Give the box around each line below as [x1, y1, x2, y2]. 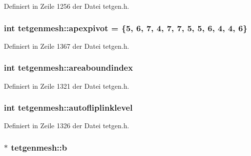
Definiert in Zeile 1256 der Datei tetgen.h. [4, 1, 129, 11]
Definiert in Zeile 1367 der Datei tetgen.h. [4, 40, 129, 51]
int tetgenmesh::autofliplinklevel [4, 101, 133, 114]
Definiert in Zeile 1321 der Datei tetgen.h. [4, 80, 129, 91]
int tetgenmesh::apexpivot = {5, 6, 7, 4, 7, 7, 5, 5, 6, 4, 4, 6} [4, 21, 248, 34]
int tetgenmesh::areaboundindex [4, 61, 133, 74]
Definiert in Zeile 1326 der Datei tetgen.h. [4, 120, 129, 131]
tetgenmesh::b [11, 141, 67, 153]
